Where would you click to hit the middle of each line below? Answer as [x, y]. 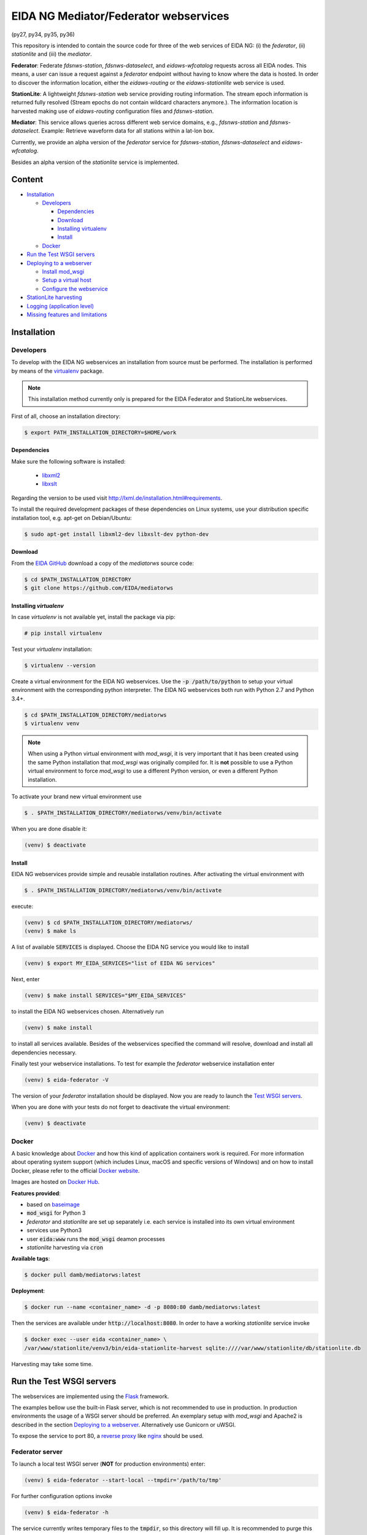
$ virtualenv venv [52, 724]
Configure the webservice [75, 289]
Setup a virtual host [67, 280]
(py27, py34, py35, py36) [43, 34]
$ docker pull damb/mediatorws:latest [83, 1275]
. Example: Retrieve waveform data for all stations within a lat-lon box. [126, 131]
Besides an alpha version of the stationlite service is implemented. [95, 162]
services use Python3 [54, 1230]
